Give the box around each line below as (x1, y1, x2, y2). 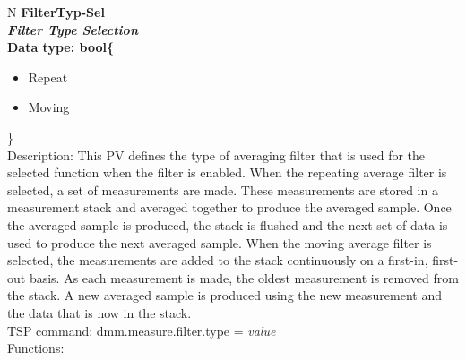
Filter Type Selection (7, 20, 138, 39)
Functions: (7, 339, 65, 357)
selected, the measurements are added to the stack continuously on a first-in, (7, 251, 428, 270)
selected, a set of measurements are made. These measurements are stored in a (7, 180, 438, 199)
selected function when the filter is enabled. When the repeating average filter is (7, 163, 447, 182)
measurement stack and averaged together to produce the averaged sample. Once (7, 198, 452, 217)
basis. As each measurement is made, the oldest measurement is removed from (29, 268, 459, 287)
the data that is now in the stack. (7, 303, 192, 321)
